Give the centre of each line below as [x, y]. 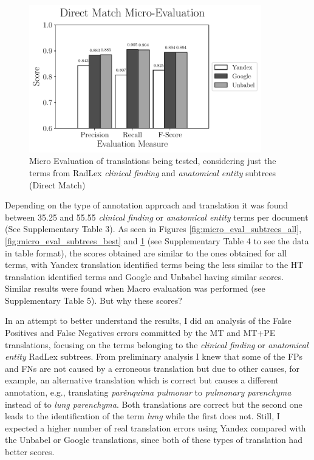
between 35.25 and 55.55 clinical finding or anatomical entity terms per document [157, 217]
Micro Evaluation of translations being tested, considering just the [153, 161]
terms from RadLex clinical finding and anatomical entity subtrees [153, 172]
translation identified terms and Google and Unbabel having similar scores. [145, 276]
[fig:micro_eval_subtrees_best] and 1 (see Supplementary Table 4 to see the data [157, 240]
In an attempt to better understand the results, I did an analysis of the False [148, 321]
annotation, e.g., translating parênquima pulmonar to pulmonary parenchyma [148, 392]
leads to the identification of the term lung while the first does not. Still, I [142, 416]
